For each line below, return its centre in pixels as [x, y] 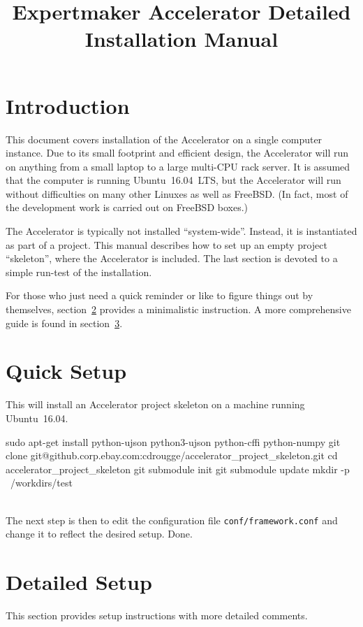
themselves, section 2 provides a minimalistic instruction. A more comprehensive [178, 309]
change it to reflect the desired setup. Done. [99, 534]
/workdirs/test [41, 483]
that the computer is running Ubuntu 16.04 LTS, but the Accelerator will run [173, 180]
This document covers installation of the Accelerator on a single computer [164, 139]
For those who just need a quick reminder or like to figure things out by [160, 295]
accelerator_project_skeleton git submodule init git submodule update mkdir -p [178, 469]
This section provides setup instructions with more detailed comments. [157, 615]
